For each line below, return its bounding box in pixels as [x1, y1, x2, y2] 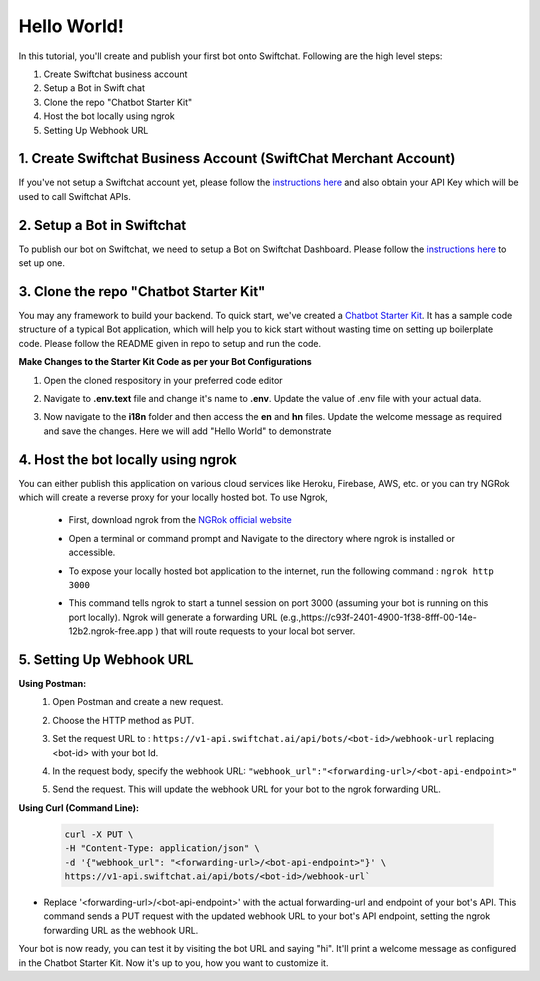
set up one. [18, 257, 65, 269]
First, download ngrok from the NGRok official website [68, 514, 292, 526]
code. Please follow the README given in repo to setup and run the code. [18, 337, 322, 349]
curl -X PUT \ [64, 828, 134, 840]
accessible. [68, 546, 116, 559]
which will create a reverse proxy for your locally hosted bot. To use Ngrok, [18, 491, 329, 504]
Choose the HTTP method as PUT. [52, 714, 195, 726]
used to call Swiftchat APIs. [18, 190, 132, 202]
